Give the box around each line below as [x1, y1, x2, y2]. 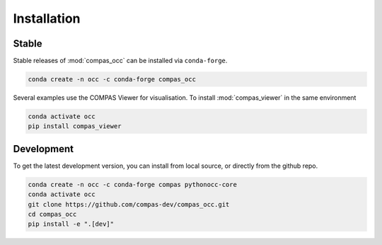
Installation [13, 11, 81, 26]
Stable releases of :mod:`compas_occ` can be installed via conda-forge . [13, 57, 228, 65]
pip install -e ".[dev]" [28, 220, 115, 228]
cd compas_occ [28, 210, 77, 219]
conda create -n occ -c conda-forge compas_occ [28, 75, 196, 84]
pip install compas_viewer [28, 122, 122, 130]
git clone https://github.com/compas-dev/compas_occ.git [28, 200, 230, 208]
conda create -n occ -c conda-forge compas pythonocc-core [28, 181, 237, 188]
